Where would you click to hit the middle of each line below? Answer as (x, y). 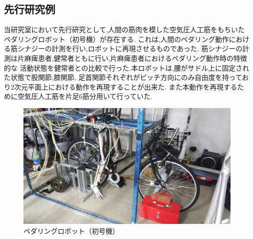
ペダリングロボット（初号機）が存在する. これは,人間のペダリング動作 (116, 39)
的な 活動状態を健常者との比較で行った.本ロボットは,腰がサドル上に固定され (127, 67)
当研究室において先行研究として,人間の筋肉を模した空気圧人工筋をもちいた (125, 29)
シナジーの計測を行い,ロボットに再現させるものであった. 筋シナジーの (130, 48)
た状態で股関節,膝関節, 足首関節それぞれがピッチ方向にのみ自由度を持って (123, 77)
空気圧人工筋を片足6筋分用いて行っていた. (85, 96)
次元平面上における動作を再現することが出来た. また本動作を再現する (126, 86)
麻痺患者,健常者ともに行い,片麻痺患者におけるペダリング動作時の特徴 (136, 58)
